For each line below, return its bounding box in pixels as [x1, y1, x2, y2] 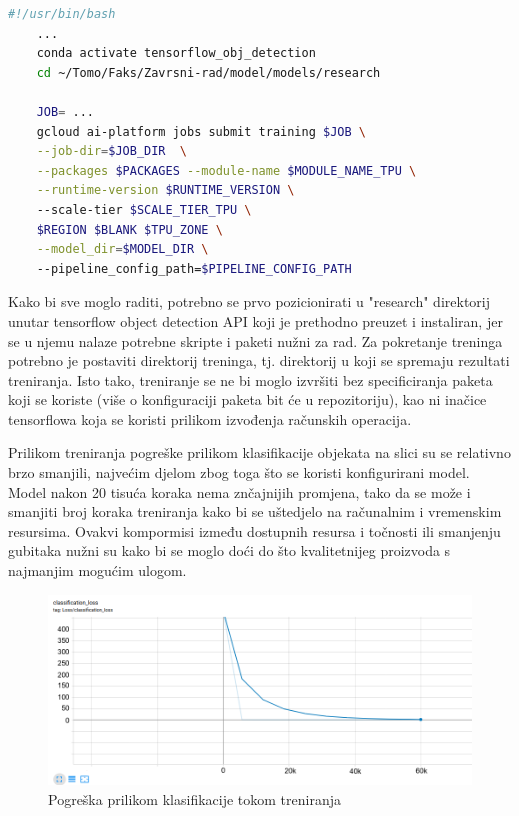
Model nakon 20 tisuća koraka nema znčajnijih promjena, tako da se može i [8, 481, 471, 502]
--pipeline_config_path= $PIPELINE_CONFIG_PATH [36, 261, 352, 276]
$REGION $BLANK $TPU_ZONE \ [36, 222, 223, 237]
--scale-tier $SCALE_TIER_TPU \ [36, 202, 252, 217]
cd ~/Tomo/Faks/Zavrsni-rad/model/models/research [36, 65, 381, 80]
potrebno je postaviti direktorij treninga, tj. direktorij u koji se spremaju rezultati [8, 350, 510, 371]
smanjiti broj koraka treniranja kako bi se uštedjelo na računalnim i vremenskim [8, 501, 502, 522]
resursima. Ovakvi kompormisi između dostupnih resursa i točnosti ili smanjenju [8, 520, 501, 541]
